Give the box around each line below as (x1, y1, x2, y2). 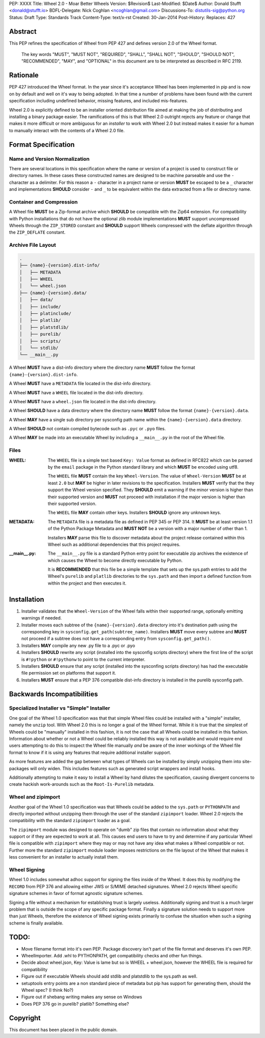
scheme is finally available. (9, 920, 64, 926)
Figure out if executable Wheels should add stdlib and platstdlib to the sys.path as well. (21, 974, 198, 979)
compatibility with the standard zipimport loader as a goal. (9, 818, 131, 824)
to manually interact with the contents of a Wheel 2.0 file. (9, 127, 125, 133)
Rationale (9, 71, 39, 80)
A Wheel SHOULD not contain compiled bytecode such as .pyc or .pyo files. (9, 426, 166, 432)
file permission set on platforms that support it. (21, 670, 116, 676)
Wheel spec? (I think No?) (21, 987, 74, 993)
